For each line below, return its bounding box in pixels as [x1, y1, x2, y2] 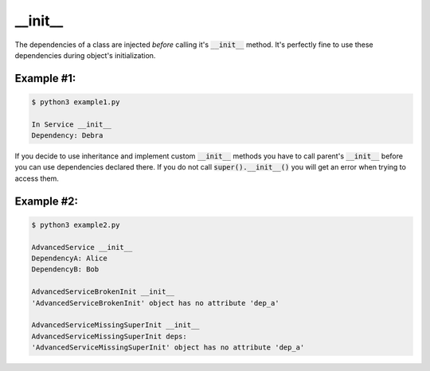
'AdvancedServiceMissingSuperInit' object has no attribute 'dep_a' [31, 343, 305, 352]
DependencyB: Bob [31, 265, 100, 274]
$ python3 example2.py [31, 220, 120, 229]
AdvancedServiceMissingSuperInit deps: [31, 331, 187, 341]
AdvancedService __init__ [31, 243, 133, 252]
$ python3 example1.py [31, 97, 120, 107]
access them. [14, 174, 60, 183]
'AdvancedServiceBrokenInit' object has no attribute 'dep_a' [31, 299, 279, 307]
